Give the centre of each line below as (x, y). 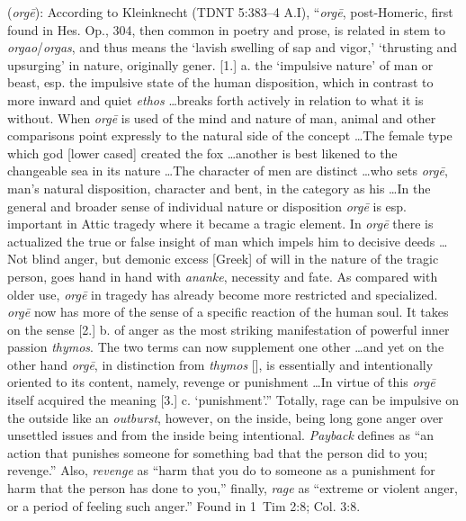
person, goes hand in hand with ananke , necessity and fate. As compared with (223, 276)
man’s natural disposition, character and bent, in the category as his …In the (219, 188)
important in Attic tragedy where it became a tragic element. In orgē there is (220, 224)
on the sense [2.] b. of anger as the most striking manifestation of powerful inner (229, 329)
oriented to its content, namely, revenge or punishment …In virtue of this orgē (221, 382)
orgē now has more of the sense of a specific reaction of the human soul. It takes (228, 312)
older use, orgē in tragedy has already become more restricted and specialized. (223, 294)
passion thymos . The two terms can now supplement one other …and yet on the (226, 347)
